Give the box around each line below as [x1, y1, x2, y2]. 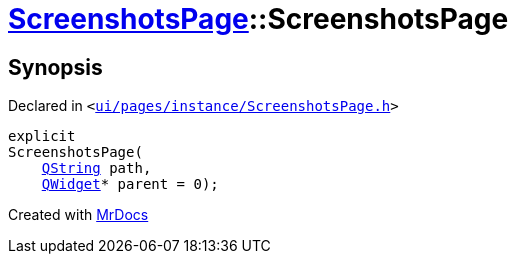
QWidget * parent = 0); [41, 176, 219, 193]
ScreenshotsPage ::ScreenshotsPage [8, 2, 509, 36]
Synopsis [8, 54, 103, 80]
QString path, [41, 160, 152, 177]
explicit [8, 128, 76, 145]
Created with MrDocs [8, 206, 149, 224]
